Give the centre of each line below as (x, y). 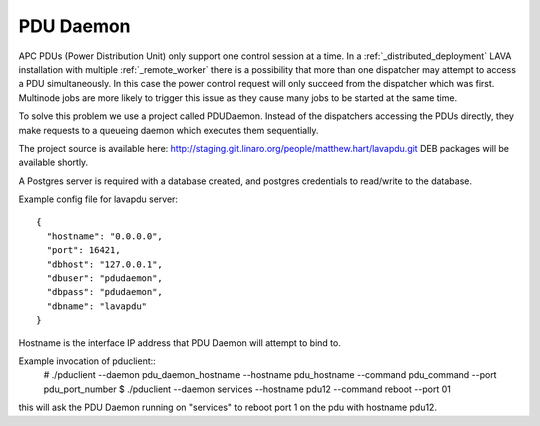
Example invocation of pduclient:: (87, 361)
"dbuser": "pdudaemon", (105, 278)
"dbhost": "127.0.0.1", (105, 264)
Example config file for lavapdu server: (98, 199)
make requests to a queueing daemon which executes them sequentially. (168, 130)
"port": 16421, (83, 250)
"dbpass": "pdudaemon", (105, 292)
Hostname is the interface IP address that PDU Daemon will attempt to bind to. (180, 342)
